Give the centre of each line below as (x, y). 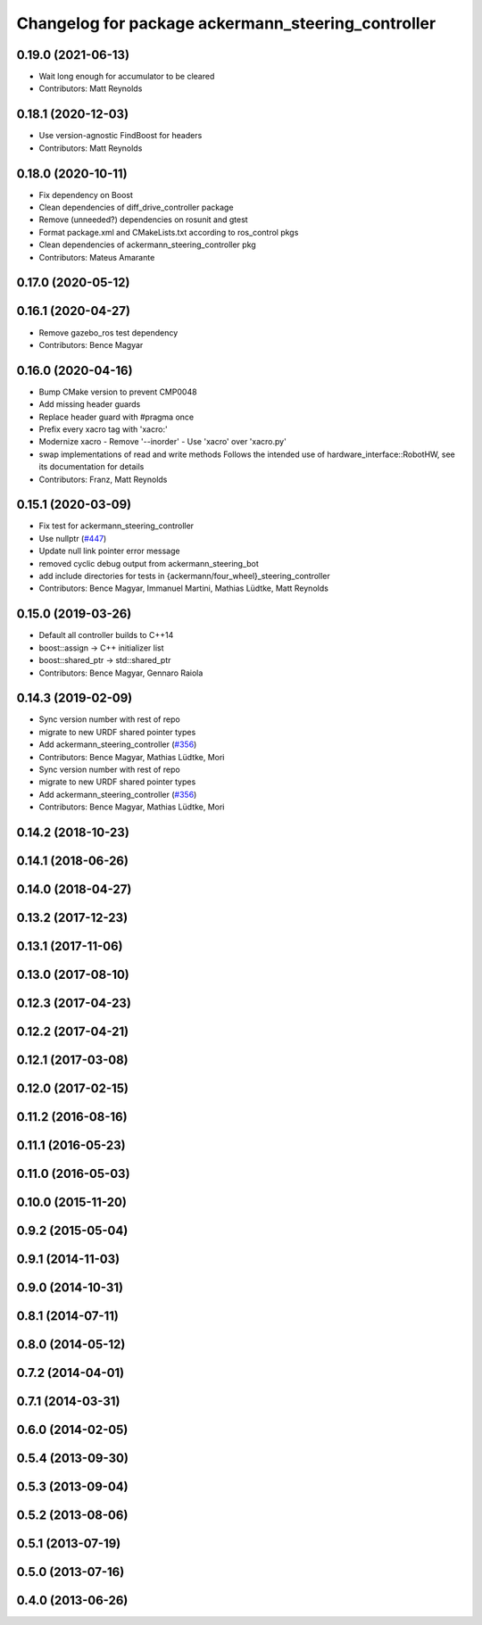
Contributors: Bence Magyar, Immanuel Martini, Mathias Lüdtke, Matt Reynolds (184, 588)
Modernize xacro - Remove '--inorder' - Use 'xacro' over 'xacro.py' (163, 442)
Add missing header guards (90, 404)
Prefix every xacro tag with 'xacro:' (104, 429)
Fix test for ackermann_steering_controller (116, 526)
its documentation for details (91, 467)
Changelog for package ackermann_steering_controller (226, 23)
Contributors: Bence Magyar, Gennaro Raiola (121, 673)
